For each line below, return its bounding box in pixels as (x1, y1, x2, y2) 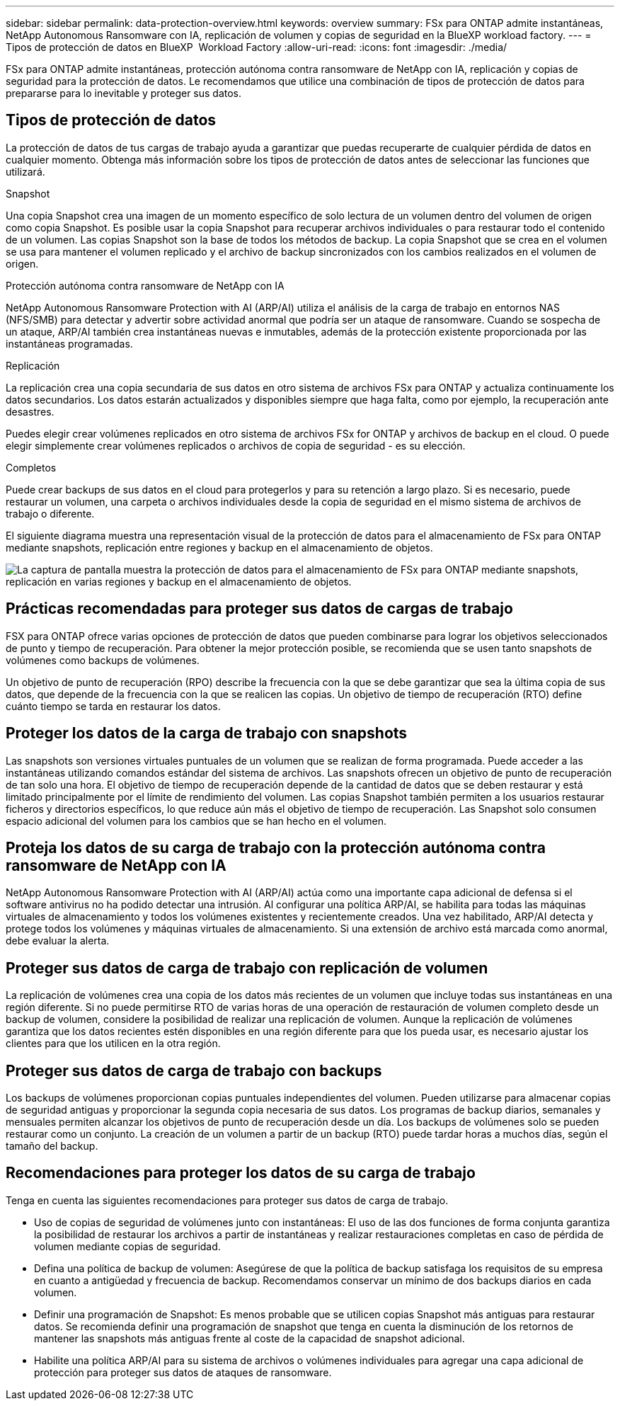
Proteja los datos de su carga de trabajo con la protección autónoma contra (6, 838, 546, 857)
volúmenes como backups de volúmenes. (6, 653, 200, 666)
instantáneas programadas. (6, 337, 133, 350)
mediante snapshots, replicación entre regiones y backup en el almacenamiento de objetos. (6, 541, 433, 554)
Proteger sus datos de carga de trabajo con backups (6, 1061, 382, 1080)
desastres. (6, 405, 54, 418)
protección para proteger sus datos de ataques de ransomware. (34, 1366, 332, 1378)
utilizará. (6, 165, 45, 178)
